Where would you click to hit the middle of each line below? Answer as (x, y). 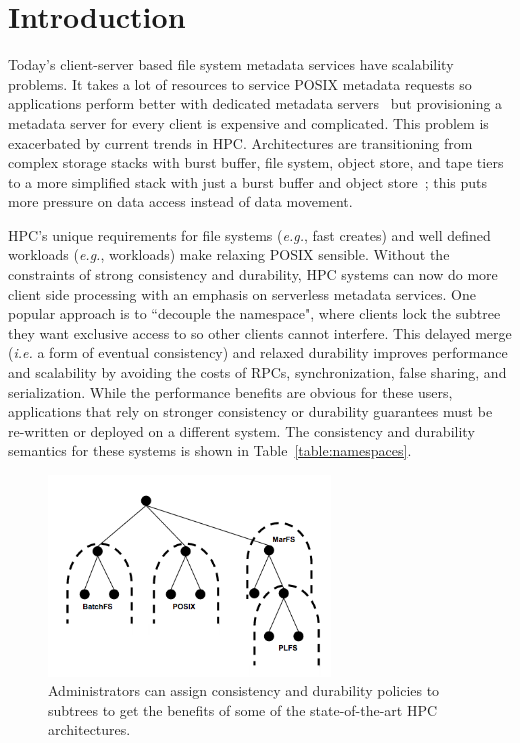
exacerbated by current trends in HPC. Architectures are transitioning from (240, 142)
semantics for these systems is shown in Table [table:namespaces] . (210, 450)
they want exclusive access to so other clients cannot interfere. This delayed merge (260, 332)
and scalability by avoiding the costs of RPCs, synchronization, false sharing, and (257, 372)
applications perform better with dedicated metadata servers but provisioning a (255, 103)
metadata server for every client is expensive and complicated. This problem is (248, 122)
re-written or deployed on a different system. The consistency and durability (241, 430)
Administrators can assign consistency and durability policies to (244, 690)
